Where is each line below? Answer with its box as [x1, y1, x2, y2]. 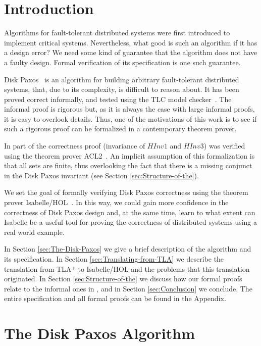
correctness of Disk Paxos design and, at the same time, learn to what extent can [4, 207, 255, 217]
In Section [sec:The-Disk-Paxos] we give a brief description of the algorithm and [4, 243, 251, 254]
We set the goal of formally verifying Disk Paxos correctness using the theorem [4, 187, 248, 197]
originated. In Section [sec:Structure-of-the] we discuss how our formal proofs [4, 273, 242, 284]
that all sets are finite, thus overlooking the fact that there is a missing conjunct [4, 160, 252, 171]
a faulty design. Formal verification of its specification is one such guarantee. [4, 57, 241, 67]
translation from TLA [4, 263, 72, 274]
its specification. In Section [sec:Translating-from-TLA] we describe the [4, 254, 224, 264]
